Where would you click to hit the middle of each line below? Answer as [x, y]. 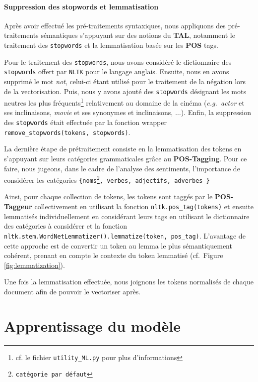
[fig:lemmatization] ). [34, 265]
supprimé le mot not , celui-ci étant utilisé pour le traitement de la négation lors [125, 81]
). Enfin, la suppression [216, 112]
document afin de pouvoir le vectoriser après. [72, 291]
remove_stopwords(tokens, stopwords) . [67, 132]
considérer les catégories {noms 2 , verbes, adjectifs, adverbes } [107, 179]
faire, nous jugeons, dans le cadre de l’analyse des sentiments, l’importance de [122, 168]
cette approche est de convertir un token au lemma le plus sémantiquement [118, 245]
